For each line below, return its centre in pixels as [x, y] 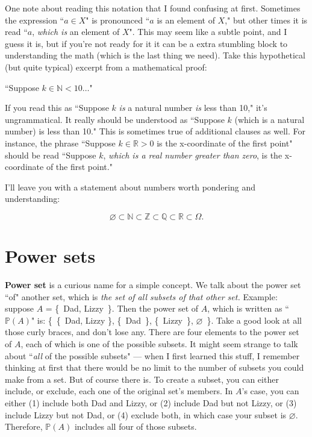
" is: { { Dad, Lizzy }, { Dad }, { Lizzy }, [112, 320]
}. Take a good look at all [254, 320]
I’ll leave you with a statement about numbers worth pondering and [130, 187]
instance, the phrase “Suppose [60, 143]
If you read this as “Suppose [57, 108]
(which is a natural [270, 119]
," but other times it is [266, 20]
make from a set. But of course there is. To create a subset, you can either [142, 379]
